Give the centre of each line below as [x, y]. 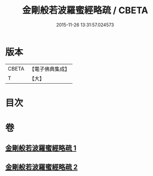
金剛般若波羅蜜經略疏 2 [42, 167]
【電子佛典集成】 [49, 69]
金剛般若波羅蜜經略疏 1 [41, 148]
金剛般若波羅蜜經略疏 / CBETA [85, 10]
